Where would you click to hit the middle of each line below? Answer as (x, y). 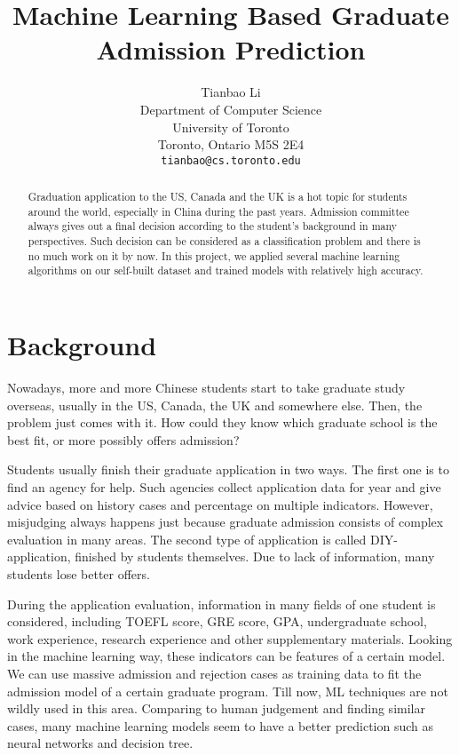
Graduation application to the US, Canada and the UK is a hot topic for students (218, 197)
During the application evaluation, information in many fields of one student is (222, 604)
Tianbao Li (231, 92)
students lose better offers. (79, 573)
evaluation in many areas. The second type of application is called (187, 539)
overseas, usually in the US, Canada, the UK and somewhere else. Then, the (215, 405)
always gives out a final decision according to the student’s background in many (213, 226)
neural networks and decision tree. (100, 743)
